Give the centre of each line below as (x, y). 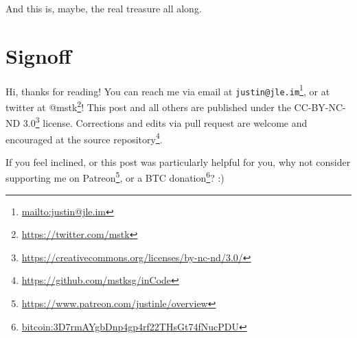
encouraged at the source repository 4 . (84, 138)
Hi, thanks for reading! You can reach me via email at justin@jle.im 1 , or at (168, 90)
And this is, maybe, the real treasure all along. (104, 8)
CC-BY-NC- (320, 107)
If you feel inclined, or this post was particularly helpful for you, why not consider (178, 161)
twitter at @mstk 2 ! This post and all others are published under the (148, 106)
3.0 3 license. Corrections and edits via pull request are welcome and (165, 122)
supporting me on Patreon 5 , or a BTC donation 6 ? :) (115, 177)
